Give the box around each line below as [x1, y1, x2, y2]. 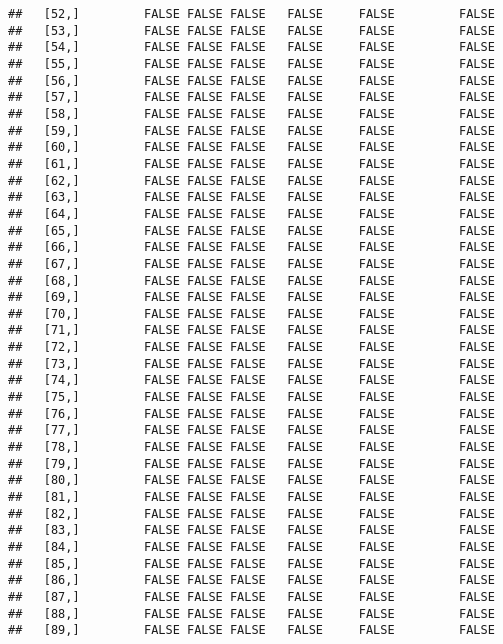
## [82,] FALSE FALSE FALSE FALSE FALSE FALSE [8, 506, 495, 521]
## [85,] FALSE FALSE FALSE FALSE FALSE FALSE [8, 556, 495, 571]
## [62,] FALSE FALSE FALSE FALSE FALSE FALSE [8, 173, 495, 188]
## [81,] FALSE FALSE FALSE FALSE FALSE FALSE [8, 490, 495, 505]
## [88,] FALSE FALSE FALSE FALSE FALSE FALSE [8, 606, 495, 621]
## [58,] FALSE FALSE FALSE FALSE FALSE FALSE [8, 106, 495, 121]
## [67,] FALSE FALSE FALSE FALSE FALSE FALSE [8, 256, 495, 271]
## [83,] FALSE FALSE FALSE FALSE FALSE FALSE [8, 523, 495, 538]
